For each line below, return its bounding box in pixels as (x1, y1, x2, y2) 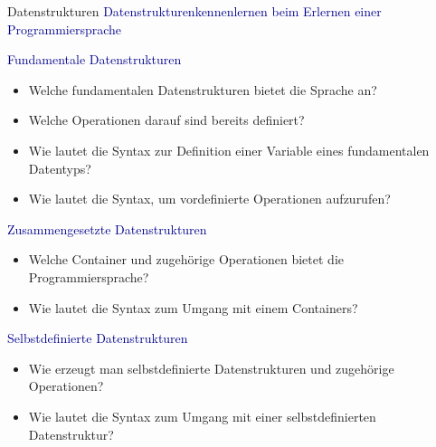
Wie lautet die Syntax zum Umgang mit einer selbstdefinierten (28, 406, 376, 425)
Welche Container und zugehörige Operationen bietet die (28, 250, 344, 269)
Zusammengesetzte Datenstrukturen (7, 219, 207, 238)
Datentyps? (28, 158, 91, 177)
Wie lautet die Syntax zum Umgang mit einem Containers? (28, 298, 358, 317)
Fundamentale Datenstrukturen (7, 50, 182, 69)
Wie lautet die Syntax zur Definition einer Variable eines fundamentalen (28, 140, 430, 159)
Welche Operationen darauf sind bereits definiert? (28, 110, 305, 129)
